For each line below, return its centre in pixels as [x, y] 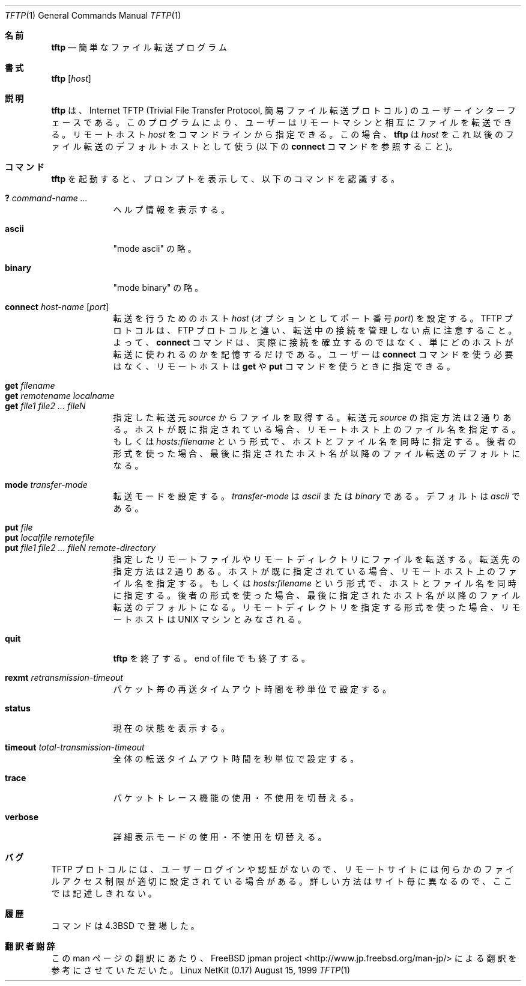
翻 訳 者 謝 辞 [30, 946]
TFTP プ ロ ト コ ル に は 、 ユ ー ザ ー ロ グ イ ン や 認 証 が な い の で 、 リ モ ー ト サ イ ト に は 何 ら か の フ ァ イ [283, 869]
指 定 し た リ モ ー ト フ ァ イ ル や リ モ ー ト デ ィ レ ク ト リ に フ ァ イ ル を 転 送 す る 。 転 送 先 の [317, 559]
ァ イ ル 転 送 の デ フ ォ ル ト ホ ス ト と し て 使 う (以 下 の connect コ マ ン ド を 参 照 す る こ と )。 [254, 146]
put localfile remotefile [50, 537]
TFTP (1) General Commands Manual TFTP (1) [93, 15]
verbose [22, 817]
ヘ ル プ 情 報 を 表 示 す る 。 [171, 209]
